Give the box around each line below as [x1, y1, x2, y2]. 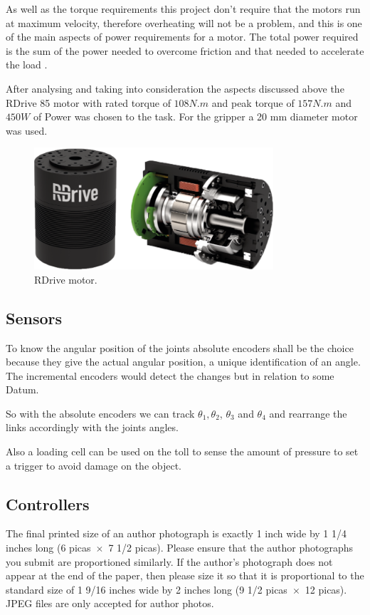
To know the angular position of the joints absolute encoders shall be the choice [6, 340, 354, 355]
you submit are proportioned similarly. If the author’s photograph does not [6, 554, 333, 569]
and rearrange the [269, 405, 347, 420]
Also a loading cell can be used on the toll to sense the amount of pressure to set [6, 444, 359, 459]
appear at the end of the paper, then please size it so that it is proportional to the [6, 568, 364, 583]
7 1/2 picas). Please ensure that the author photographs [108, 540, 354, 555]
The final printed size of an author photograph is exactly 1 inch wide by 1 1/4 [6, 526, 347, 541]
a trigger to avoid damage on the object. [6, 458, 182, 472]
